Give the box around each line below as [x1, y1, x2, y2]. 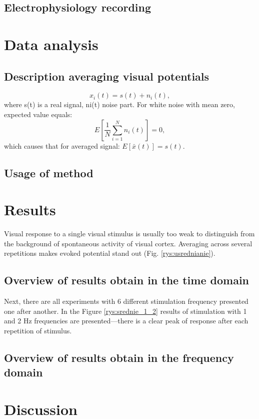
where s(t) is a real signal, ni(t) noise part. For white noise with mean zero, [4, 99, 235, 110]
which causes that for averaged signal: [4, 140, 120, 151]
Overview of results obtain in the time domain [4, 272, 249, 288]
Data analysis [4, 34, 98, 54]
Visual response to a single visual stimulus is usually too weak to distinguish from [4, 228, 255, 239]
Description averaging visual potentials [4, 68, 209, 84]
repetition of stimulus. [4, 325, 72, 335]
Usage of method [4, 165, 93, 180]
